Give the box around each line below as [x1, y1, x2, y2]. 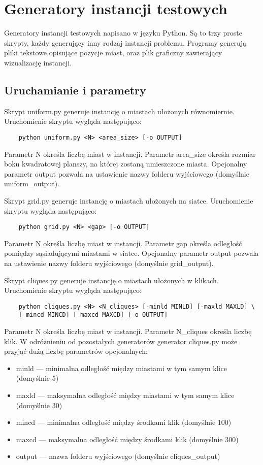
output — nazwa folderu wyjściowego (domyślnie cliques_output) [16, 451, 220, 461]
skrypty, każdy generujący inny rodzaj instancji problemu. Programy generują [4, 37, 247, 48]
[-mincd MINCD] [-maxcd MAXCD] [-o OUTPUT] [18, 311, 168, 319]
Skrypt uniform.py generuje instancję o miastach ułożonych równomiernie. [4, 106, 235, 116]
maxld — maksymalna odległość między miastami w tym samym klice [16, 390, 235, 401]
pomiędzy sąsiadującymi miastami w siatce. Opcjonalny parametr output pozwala [4, 248, 259, 258]
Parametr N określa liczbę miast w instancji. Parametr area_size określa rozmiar [4, 148, 256, 159]
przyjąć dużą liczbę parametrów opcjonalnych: [4, 346, 148, 356]
